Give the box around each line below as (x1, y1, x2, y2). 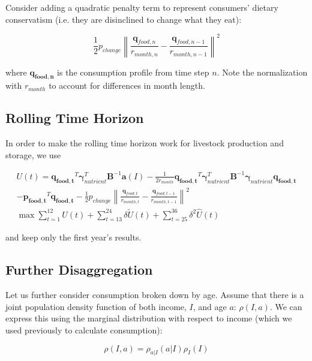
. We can (269, 300, 302, 312)
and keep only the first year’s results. (5, 231, 142, 243)
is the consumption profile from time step (57, 65, 209, 78)
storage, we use (5, 148, 61, 161)
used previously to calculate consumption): (5, 323, 163, 336)
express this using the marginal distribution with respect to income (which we (5, 312, 292, 324)
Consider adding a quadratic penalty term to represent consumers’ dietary (5, 1, 278, 13)
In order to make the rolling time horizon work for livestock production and (5, 137, 284, 149)
